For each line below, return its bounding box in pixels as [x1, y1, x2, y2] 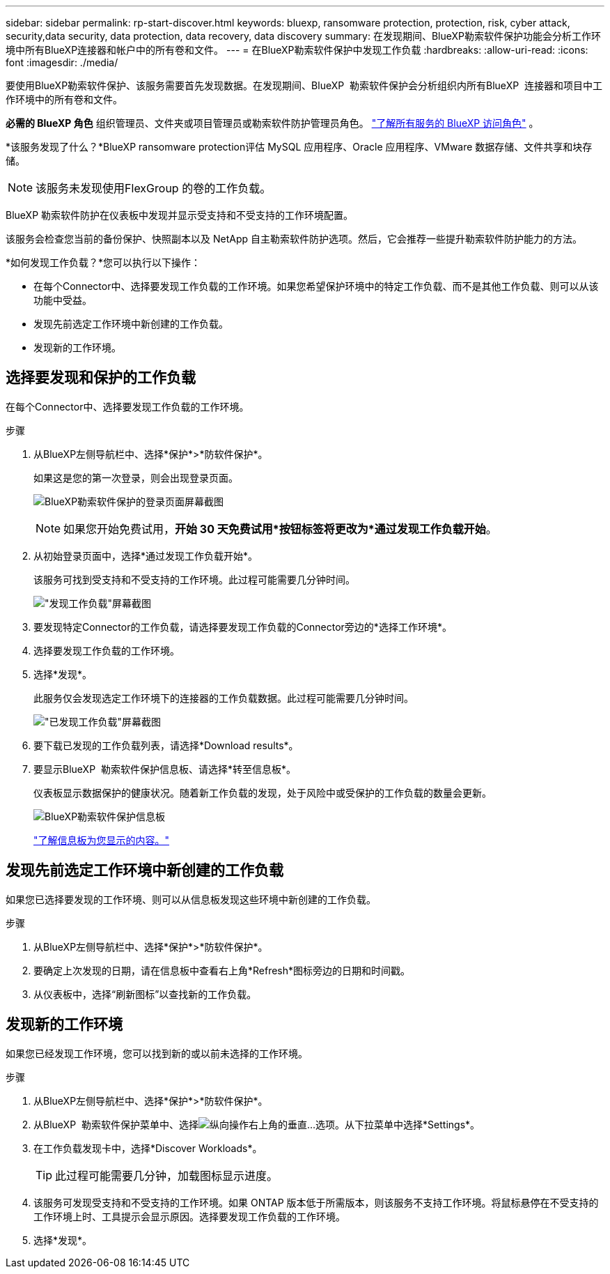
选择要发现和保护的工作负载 [6, 369, 196, 387]
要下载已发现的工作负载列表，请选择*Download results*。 [33, 739, 299, 751]
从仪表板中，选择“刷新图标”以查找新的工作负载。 [33, 988, 257, 1000]
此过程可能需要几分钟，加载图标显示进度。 [55, 1168, 279, 1183]
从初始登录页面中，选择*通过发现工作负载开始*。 [33, 549, 258, 562]
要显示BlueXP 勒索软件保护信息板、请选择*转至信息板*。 [33, 762, 296, 775]
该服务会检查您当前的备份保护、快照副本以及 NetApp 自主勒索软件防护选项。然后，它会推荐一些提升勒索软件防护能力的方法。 [6, 233, 582, 245]
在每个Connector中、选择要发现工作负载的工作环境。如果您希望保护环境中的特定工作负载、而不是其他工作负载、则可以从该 [33, 280, 599, 292]
